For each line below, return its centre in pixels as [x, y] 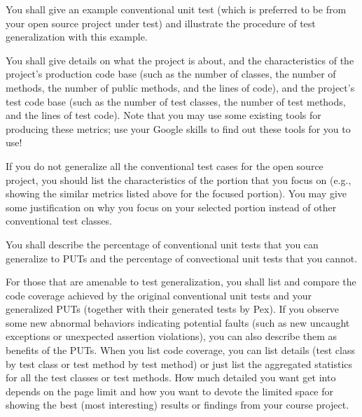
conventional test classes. [59, 221]
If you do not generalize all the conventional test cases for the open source [165, 165]
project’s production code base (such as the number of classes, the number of [171, 74]
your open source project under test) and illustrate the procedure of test [161, 23]
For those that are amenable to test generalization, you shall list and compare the [181, 282]
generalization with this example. [77, 37]
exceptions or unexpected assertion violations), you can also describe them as [172, 336]
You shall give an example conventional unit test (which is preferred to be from [176, 9]
